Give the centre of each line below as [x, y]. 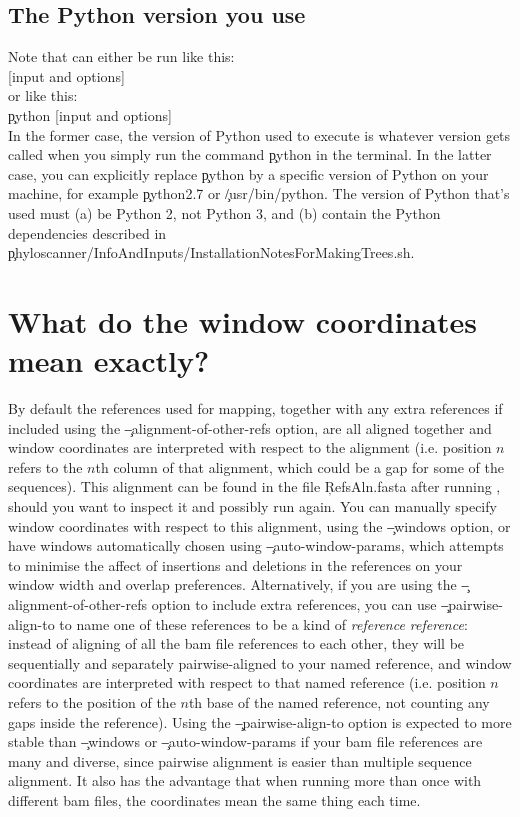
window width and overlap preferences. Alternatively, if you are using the [232, 584]
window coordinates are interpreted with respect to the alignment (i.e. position [250, 447]
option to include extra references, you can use [294, 603]
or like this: [43, 95]
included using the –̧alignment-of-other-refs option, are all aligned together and [250, 427]
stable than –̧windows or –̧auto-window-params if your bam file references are [245, 741]
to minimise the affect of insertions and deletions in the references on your [235, 564]
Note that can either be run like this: [121, 56]
